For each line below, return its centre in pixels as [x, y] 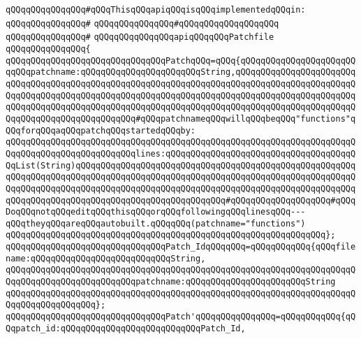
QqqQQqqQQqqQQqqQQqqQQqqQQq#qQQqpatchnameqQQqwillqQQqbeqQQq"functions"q [181, 118]
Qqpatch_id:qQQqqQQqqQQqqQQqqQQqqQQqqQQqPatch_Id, [126, 328]
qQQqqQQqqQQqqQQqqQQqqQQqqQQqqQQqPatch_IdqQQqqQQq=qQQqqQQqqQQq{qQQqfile [181, 247]
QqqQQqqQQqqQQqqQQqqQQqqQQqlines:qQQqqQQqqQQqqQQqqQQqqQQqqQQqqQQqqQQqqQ [181, 153]
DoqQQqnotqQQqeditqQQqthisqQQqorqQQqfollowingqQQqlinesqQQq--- [156, 212]
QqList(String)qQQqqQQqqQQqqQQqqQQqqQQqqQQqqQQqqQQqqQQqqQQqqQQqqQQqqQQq [181, 165]
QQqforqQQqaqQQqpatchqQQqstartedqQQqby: [101, 130]
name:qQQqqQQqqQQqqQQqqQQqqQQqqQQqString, [106, 258]
